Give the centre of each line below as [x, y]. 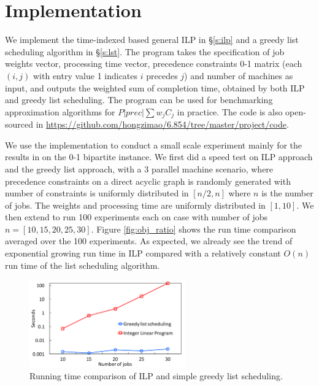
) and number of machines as [239, 75]
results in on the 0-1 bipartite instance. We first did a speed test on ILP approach [159, 157]
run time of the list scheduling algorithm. [83, 265]
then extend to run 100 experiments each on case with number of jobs [136, 217]
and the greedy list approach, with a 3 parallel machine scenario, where [139, 168]
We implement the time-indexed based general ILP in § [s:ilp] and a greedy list [152, 40]
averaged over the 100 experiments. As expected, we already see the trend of [149, 241]
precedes [162, 75]
